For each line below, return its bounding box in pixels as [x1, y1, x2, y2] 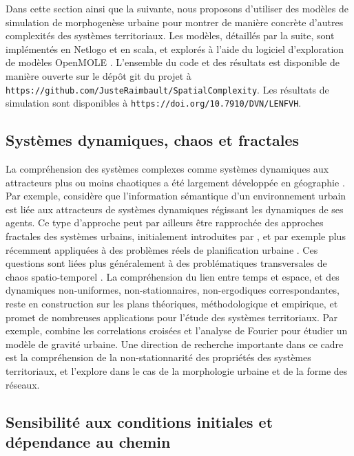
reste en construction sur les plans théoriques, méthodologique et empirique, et [6, 296, 338, 311]
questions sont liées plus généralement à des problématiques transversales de [6, 256, 327, 270]
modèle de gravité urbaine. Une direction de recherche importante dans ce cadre [6, 336, 344, 351]
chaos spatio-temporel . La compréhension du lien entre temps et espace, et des [6, 269, 340, 283]
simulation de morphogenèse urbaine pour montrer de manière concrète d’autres [6, 14, 344, 29]
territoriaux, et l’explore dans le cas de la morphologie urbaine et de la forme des [6, 363, 348, 378]
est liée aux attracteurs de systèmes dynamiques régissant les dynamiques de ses [6, 202, 344, 216]
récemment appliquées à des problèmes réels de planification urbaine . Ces [6, 242, 318, 257]
